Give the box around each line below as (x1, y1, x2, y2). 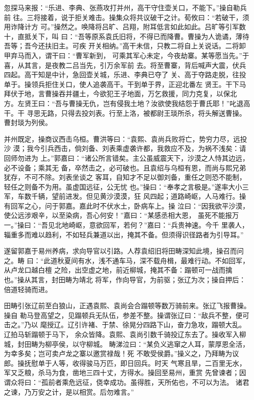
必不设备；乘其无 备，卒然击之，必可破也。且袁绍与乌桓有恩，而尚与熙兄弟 (4, 162, 246, 172)
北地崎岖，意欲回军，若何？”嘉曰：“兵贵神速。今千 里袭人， (55, 220, 249, 230)
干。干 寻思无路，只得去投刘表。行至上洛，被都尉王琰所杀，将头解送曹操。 (4, 107, 246, 118)
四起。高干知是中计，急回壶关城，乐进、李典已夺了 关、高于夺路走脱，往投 (4, 69, 246, 80)
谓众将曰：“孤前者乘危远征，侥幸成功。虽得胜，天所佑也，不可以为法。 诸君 (4, 377, 250, 387)
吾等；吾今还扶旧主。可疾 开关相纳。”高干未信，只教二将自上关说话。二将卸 (4, 41, 246, 51)
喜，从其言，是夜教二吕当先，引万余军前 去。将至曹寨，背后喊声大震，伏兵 (4, 60, 246, 70)
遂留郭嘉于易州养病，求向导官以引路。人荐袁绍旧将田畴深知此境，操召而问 (4, 246, 244, 256)
